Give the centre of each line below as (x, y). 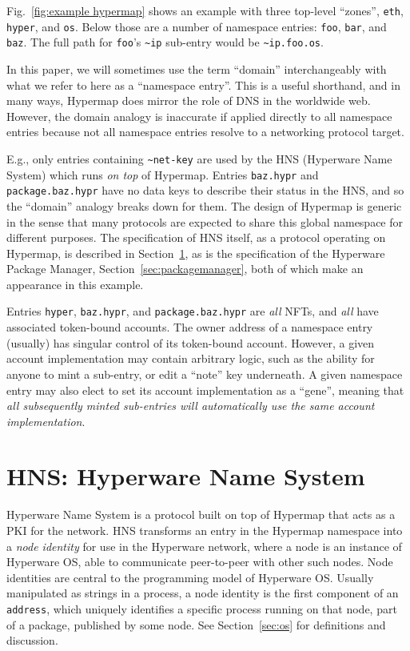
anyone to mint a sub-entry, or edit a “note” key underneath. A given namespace (205, 374)
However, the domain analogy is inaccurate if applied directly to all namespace (199, 116)
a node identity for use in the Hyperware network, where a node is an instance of (204, 546)
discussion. (32, 640)
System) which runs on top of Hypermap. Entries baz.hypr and (163, 174)
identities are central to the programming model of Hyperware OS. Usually (190, 577)
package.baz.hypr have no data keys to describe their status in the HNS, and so (205, 190)
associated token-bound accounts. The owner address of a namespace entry (190, 327)
